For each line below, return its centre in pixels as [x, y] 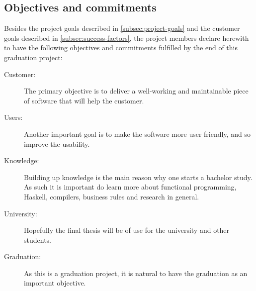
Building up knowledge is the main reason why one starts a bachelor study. [138, 177]
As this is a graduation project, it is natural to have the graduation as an [136, 273]
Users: [13, 117]
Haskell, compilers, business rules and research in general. [112, 196]
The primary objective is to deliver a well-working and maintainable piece [136, 91]
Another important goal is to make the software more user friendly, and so [137, 134]
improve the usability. [57, 144]
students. [38, 240]
